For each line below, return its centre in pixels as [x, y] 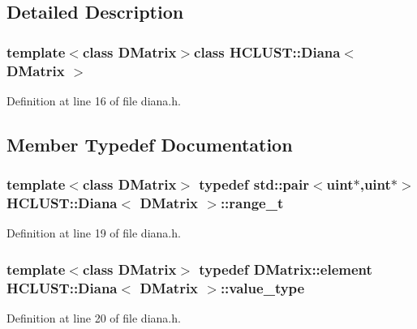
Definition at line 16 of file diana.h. [94, 100]
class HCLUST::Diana [267, 51]
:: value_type [262, 287]
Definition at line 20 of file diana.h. [94, 318]
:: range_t [252, 203]
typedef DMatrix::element [286, 269]
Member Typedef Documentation [150, 144]
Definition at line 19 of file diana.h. [94, 233]
